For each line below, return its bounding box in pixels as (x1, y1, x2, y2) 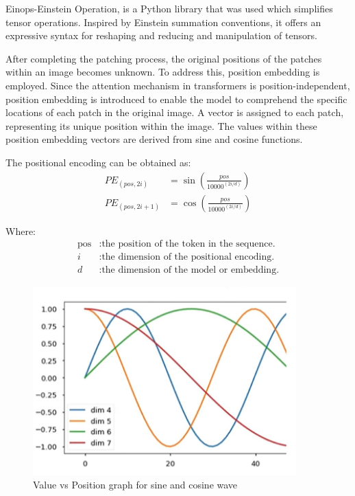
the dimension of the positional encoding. (101, 252, 275, 262)
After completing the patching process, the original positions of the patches (5, 51, 322, 65)
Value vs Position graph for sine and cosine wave (33, 477, 238, 492)
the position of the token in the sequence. (101, 239, 276, 249)
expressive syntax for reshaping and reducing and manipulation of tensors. (5, 28, 317, 43)
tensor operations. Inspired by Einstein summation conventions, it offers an (5, 14, 321, 29)
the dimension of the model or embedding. (101, 265, 280, 275)
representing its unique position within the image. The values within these (5, 118, 317, 133)
